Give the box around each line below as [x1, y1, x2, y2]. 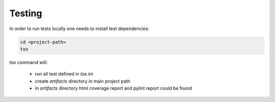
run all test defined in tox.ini [35, 71, 93, 77]
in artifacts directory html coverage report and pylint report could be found [35, 85, 192, 91]
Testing [9, 8, 42, 19]
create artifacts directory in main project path [35, 78, 131, 84]
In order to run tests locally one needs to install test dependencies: [9, 25, 150, 32]
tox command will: [9, 59, 48, 65]
